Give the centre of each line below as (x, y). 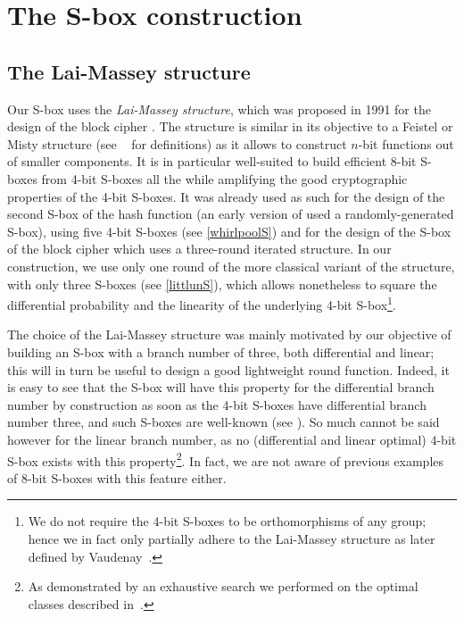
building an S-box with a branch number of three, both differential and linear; (221, 351)
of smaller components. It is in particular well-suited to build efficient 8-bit (212, 161)
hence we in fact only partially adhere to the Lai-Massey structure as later (232, 538)
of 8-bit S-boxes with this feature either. (117, 477)
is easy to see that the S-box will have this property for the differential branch (221, 387)
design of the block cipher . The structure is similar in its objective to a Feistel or (230, 126)
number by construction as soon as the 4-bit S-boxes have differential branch (217, 404)
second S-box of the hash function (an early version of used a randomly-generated (231, 214)
